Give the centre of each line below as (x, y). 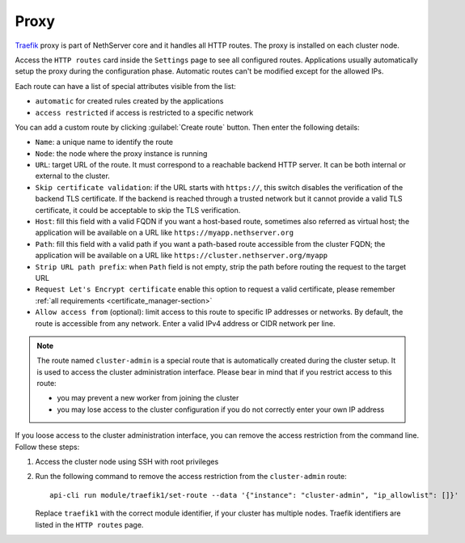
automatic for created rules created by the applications (129, 101)
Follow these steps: (47, 447)
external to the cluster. (73, 176)
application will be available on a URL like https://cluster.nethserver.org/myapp (181, 256)
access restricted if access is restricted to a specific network (144, 112)
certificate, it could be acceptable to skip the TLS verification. (138, 210)
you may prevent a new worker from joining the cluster (148, 398)
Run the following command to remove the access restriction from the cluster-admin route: (191, 477)
